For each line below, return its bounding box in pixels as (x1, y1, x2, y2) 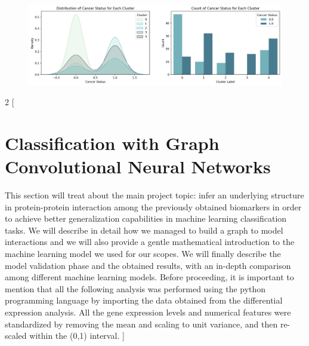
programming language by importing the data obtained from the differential (5, 294, 283, 307)
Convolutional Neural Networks (5, 154, 271, 179)
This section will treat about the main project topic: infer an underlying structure (5, 189, 304, 201)
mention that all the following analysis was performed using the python (5, 282, 266, 295)
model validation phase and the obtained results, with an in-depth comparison (5, 259, 291, 271)
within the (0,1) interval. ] (29, 329, 125, 342)
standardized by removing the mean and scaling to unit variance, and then (5, 317, 278, 330)
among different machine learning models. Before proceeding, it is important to (5, 271, 294, 283)
